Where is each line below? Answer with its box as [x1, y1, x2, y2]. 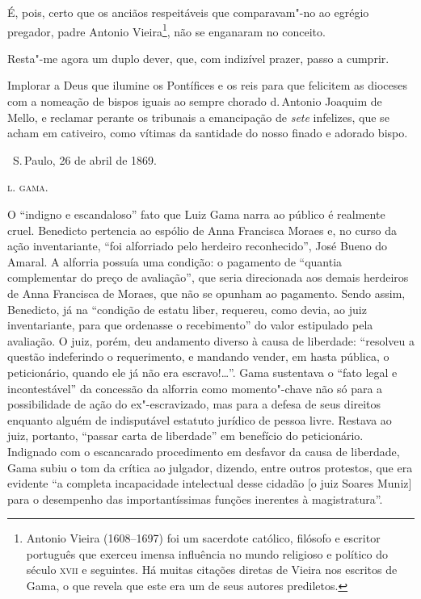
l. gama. [7, 178, 48, 195]
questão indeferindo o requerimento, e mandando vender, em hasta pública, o [7, 348, 389, 365]
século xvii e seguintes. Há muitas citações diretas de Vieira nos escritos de [26, 561, 398, 578]
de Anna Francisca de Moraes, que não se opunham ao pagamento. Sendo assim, [7, 284, 406, 301]
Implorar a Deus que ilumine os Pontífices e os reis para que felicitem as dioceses [7, 77, 407, 94]
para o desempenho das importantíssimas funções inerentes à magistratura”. [7, 490, 383, 507]
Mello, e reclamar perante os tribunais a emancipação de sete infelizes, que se [7, 108, 389, 125]
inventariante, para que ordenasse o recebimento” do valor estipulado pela [7, 316, 373, 333]
